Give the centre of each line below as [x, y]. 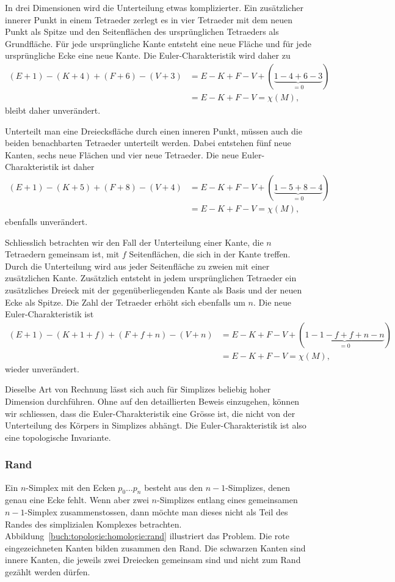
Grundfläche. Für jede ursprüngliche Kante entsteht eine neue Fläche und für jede [158, 43]
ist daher [78, 167]
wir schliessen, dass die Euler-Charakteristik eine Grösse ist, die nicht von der [150, 413]
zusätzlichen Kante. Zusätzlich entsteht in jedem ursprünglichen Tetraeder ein [151, 278]
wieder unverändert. [42, 368]
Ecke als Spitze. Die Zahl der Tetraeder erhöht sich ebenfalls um [125, 302]
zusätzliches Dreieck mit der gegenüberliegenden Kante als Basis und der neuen [154, 290]
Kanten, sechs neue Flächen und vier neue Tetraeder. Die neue [122, 154]
